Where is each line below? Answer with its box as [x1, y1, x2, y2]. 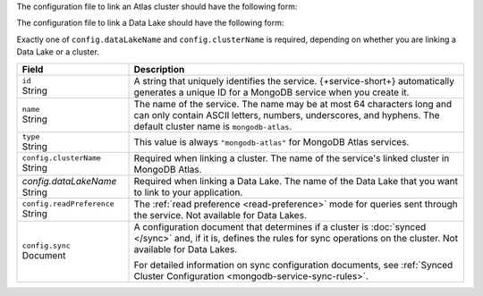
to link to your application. [133, 186, 243, 199]
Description [133, 63, 185, 75]
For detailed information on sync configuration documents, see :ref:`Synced [133, 258, 453, 271]
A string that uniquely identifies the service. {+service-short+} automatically [133, 74, 455, 87]
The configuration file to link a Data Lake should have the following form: [16, 18, 284, 29]
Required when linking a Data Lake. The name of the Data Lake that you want [133, 174, 459, 187]
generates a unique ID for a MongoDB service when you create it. [133, 86, 410, 98]
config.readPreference [21, 199, 115, 209]
